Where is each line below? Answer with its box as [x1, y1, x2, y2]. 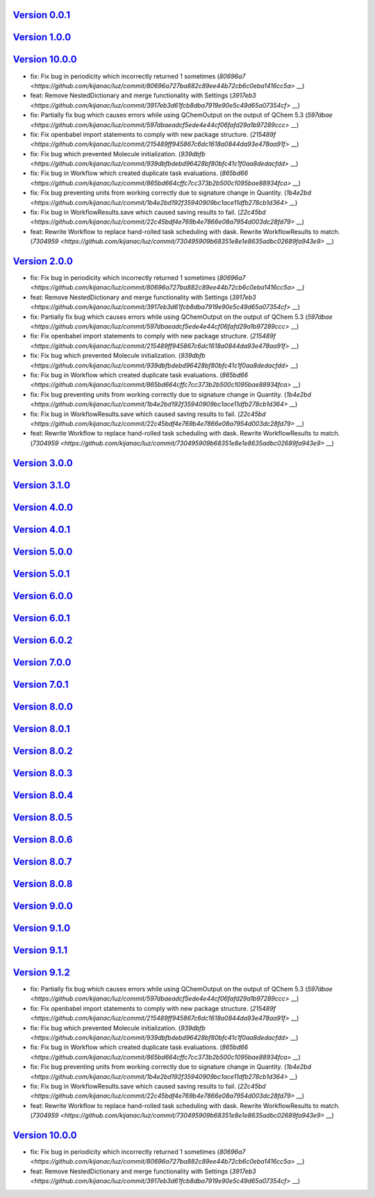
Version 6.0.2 [12, 634, 73, 646]
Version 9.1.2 [12, 966, 71, 978]
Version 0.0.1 [12, 9, 71, 21]
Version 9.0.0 [12, 900, 73, 911]
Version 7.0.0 [12, 657, 72, 668]
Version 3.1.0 [12, 479, 71, 491]
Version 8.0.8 [12, 877, 73, 889]
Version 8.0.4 [12, 789, 74, 801]
